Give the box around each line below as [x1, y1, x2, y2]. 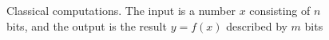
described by [226, 17, 287, 34]
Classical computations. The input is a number [6, 2, 236, 18]
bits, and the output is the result [6, 17, 167, 34]
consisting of [249, 2, 311, 18]
